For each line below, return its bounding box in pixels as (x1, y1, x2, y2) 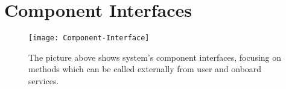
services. (28, 74, 59, 87)
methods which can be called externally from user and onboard (28, 63, 262, 75)
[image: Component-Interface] (28, 34, 150, 43)
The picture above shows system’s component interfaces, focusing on (28, 51, 282, 63)
